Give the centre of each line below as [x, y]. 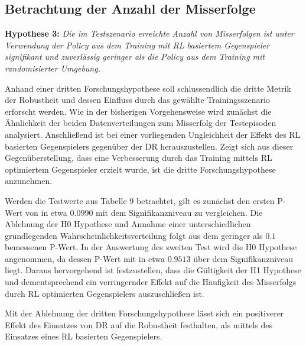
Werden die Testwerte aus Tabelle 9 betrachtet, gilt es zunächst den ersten [140, 200]
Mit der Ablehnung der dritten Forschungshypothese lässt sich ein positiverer [144, 313]
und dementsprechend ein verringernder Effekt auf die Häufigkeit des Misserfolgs [151, 282]
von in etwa [46, 212]
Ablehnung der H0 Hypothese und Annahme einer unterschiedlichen [128, 224]
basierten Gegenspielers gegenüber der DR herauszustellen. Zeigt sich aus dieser [149, 146]
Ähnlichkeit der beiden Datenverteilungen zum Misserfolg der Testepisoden [141, 123]
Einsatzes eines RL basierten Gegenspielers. [84, 336]
